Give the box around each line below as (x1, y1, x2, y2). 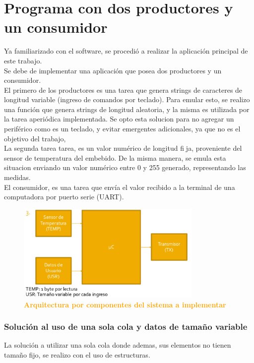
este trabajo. (4, 55, 42, 65)
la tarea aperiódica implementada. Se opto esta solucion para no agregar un (4, 114, 234, 124)
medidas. (4, 172, 31, 182)
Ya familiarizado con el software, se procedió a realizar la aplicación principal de (4, 46, 248, 56)
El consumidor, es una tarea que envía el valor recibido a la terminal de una (4, 181, 235, 192)
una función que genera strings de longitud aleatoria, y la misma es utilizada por (4, 104, 250, 114)
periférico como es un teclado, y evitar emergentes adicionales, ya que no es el (4, 123, 241, 134)
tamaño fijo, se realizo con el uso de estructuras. (4, 350, 150, 360)
